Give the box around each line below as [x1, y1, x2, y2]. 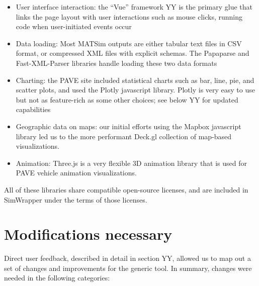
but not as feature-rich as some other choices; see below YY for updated [16, 94, 238, 105]
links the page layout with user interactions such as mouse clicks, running [16, 11, 242, 22]
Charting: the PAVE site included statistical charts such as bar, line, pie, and [16, 74, 254, 85]
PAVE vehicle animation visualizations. [16, 167, 137, 178]
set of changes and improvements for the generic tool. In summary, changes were [4, 262, 252, 273]
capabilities [16, 104, 51, 115]
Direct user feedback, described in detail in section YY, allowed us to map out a [4, 253, 251, 263]
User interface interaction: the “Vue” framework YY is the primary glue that [16, 2, 252, 12]
